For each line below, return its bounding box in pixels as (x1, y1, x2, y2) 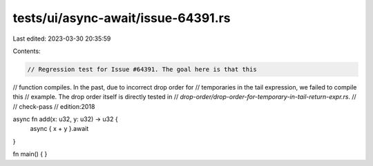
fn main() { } (12, 150, 48, 158)
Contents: (12, 47, 41, 55)
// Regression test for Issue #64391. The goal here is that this (27, 65, 257, 73)
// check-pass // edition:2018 (12, 102, 95, 110)
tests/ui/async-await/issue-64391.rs (12, 10, 231, 25)
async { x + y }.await (30, 125, 89, 133)
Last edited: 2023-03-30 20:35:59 (12, 34, 111, 43)
